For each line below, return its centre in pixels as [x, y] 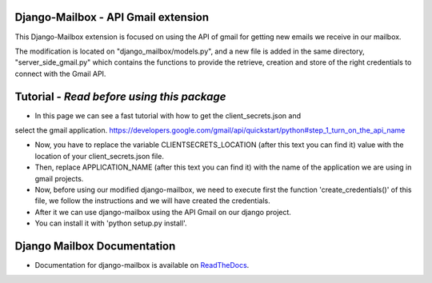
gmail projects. [59, 178]
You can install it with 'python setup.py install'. [111, 223]
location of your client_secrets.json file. [99, 156]
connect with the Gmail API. [60, 74]
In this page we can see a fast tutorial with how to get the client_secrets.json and [168, 115]
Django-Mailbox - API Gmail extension [112, 17]
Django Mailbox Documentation [95, 246]
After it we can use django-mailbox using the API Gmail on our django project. [163, 212]
